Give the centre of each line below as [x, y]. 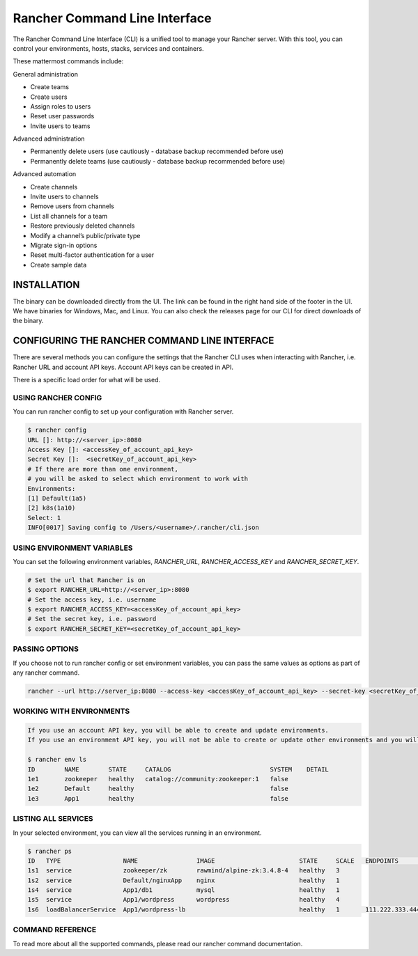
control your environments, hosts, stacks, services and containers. [109, 48]
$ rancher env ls [57, 760]
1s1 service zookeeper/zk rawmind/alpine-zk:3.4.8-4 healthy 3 [184, 871]
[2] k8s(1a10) [52, 508]
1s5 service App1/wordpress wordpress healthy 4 [184, 900]
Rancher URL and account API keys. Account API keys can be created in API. [123, 367]
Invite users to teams [60, 126]
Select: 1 [44, 518]
